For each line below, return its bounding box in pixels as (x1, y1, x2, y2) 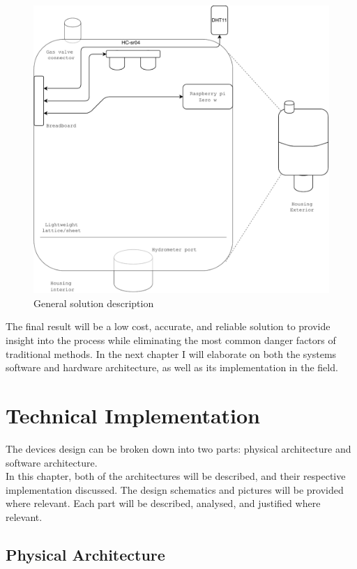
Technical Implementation (6, 400, 261, 429)
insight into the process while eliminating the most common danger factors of (6, 333, 336, 348)
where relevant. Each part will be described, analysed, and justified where (6, 496, 321, 510)
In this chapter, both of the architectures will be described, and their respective (6, 469, 346, 483)
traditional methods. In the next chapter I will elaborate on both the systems (6, 346, 337, 361)
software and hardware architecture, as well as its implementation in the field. (6, 360, 338, 375)
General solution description (33, 295, 154, 310)
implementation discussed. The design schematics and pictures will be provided (6, 482, 344, 497)
